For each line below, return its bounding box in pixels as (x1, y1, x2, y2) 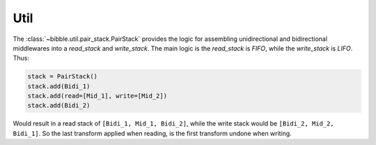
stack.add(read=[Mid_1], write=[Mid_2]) (27, 92, 167, 100)
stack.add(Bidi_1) (27, 82, 91, 90)
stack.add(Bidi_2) (27, 101, 91, 110)
